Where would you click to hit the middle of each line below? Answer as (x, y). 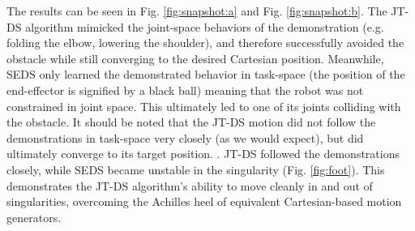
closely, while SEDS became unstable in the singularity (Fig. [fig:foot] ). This (196, 169)
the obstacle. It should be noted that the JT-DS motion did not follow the (191, 122)
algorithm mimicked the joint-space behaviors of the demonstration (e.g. (205, 26)
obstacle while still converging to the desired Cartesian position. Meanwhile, (195, 58)
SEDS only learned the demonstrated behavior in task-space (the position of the (206, 74)
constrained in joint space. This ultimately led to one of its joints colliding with (204, 106)
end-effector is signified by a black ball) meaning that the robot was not (185, 90)
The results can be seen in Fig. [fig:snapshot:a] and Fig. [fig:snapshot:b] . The (197, 11)
